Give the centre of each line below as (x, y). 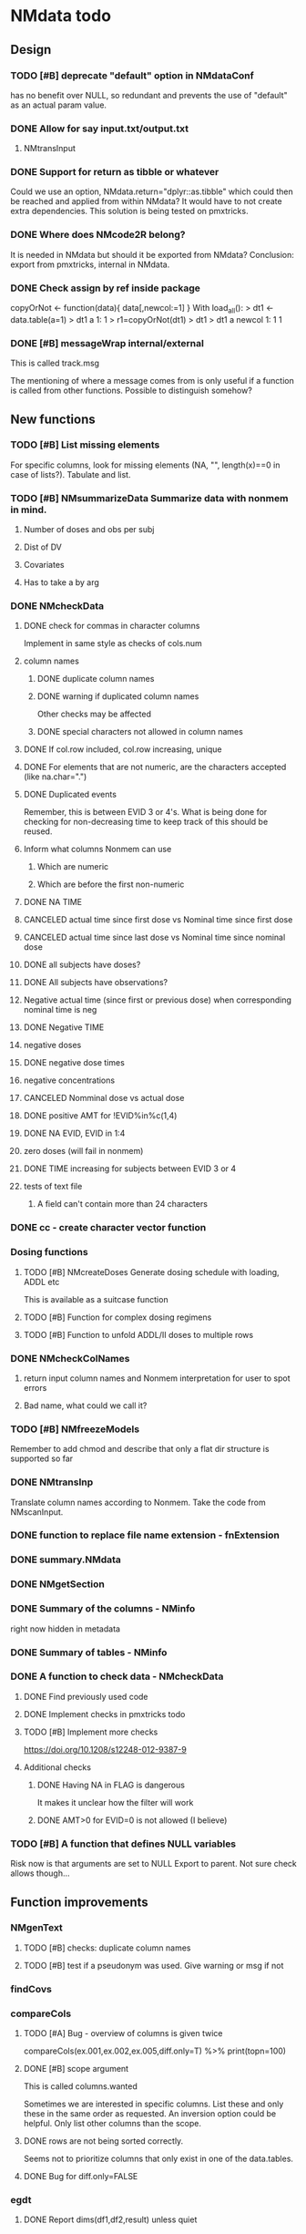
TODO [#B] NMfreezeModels (75, 1429)
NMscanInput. (37, 1512)
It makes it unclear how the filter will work (115, 1802)
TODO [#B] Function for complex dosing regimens (117, 1317)
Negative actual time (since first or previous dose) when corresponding (158, 1000)
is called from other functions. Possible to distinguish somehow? (132, 391)
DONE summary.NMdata (66, 1560)
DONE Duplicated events (70, 795)
